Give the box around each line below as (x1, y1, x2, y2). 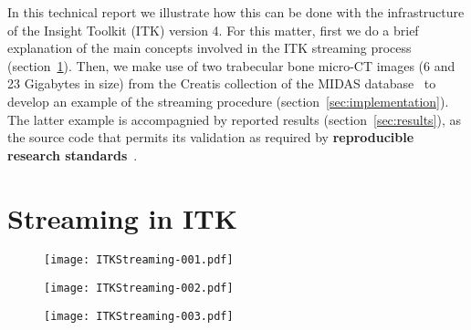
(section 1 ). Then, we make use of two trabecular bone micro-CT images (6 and (7, 56, 455, 75)
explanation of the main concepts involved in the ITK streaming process (7, 38, 412, 57)
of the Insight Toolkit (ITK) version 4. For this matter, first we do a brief (7, 20, 419, 39)
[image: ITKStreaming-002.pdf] (44, 282, 234, 295)
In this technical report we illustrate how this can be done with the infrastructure (7, 3, 465, 21)
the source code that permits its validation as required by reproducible (7, 128, 414, 147)
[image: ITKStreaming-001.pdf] (44, 253, 234, 267)
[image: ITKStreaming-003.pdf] (44, 309, 234, 323)
